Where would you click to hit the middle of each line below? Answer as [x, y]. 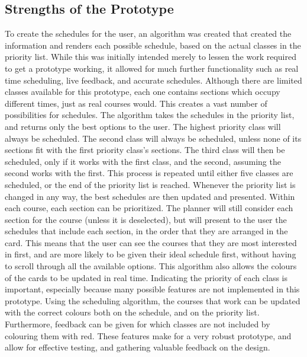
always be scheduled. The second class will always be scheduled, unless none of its [153, 138]
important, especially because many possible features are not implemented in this [152, 289]
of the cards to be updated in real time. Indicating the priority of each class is [146, 277]
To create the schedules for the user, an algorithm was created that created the [148, 34]
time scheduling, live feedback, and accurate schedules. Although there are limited [153, 80]
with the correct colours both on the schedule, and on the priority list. [132, 312]
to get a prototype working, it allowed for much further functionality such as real [152, 68]
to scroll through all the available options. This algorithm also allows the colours [151, 266]
